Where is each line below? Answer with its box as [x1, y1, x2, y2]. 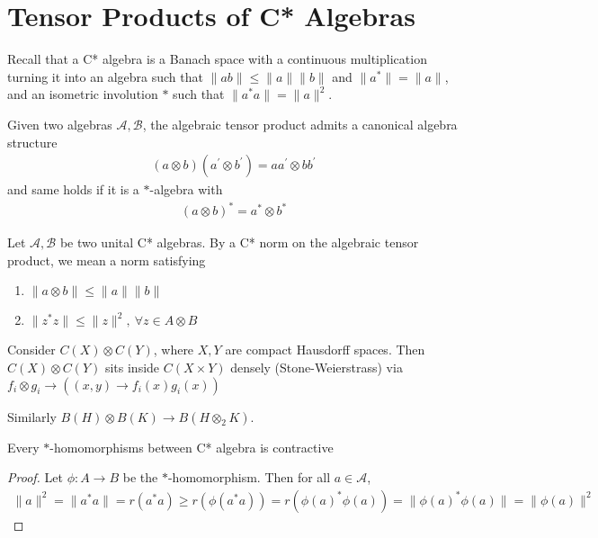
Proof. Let [7, 468, 63, 487]
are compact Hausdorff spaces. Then [225, 340, 425, 359]
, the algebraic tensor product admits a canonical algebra [142, 114, 458, 133]
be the [122, 468, 158, 487]
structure [7, 132, 58, 151]
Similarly [7, 407, 57, 426]
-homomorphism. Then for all [167, 468, 331, 487]
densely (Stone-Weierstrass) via [230, 358, 403, 377]
